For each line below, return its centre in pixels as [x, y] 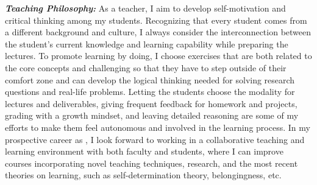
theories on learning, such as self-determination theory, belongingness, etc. [143, 175]
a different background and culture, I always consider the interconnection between [158, 32]
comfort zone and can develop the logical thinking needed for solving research [150, 79]
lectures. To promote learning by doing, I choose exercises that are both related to [158, 56]
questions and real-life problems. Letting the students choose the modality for [150, 92]
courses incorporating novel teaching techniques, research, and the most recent [151, 163]
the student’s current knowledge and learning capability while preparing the [147, 44]
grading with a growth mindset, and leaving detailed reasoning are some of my [152, 115]
